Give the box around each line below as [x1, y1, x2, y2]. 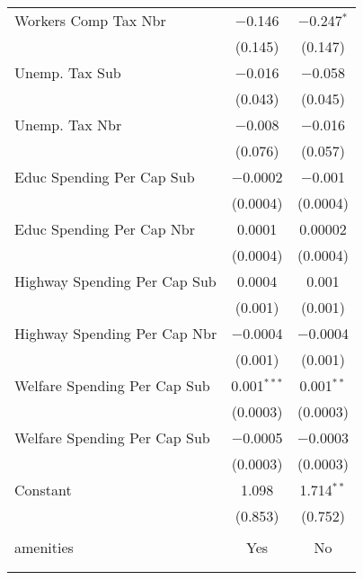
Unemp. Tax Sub [14, 62, 121, 83]
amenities [14, 537, 74, 558]
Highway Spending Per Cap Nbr [14, 323, 217, 344]
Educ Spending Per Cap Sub [14, 166, 195, 187]
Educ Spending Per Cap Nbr [14, 219, 196, 239]
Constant [14, 479, 72, 500]
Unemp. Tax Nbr [14, 114, 122, 135]
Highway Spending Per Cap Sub [14, 271, 217, 291]
